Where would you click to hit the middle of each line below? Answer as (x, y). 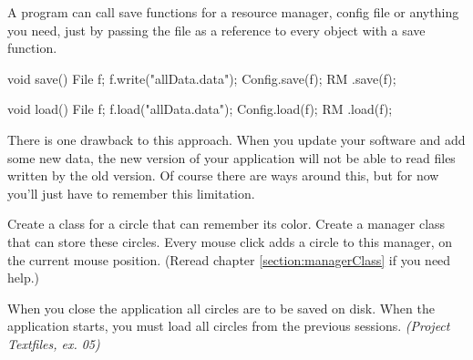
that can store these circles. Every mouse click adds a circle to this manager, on (230, 241)
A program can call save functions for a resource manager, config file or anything (233, 12)
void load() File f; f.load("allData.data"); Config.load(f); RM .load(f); (200, 109)
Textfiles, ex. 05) (54, 343)
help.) (24, 278)
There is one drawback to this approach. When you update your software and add (236, 139)
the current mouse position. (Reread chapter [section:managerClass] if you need (229, 259)
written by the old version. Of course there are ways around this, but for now (223, 175)
